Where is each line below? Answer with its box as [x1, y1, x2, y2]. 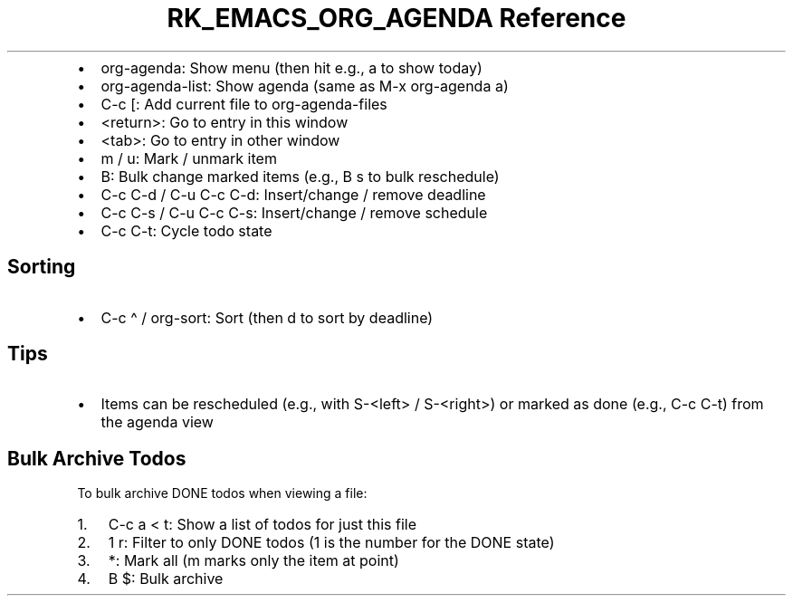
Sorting [7, 255, 76, 279]
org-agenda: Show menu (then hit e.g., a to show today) [100, 58, 482, 77]
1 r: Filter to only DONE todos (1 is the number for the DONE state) [108, 533, 555, 552]
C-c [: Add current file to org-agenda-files [100, 94, 387, 113]
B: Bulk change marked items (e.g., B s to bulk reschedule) [100, 167, 500, 186]
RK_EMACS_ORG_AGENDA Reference [167, 3, 626, 33]
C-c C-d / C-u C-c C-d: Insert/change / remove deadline [100, 185, 486, 204]
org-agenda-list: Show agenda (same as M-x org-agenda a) [100, 76, 509, 95]
